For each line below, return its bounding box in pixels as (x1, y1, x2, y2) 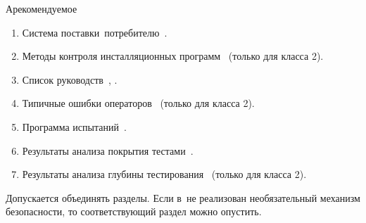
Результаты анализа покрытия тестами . (22, 143, 194, 158)
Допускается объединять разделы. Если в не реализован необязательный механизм (6, 190, 360, 205)
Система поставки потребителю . (22, 25, 168, 39)
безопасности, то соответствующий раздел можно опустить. (6, 204, 262, 219)
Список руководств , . (22, 72, 118, 87)
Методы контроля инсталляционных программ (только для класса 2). (22, 49, 324, 63)
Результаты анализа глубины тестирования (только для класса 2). (22, 167, 307, 181)
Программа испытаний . (22, 119, 127, 134)
